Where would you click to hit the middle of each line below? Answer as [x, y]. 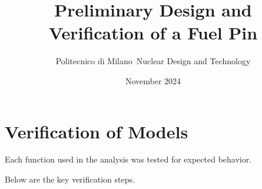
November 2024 [153, 80]
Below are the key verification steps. [70, 179]
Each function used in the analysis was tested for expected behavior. [128, 159]
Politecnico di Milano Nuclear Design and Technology [153, 61]
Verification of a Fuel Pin [153, 33]
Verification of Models [97, 131]
